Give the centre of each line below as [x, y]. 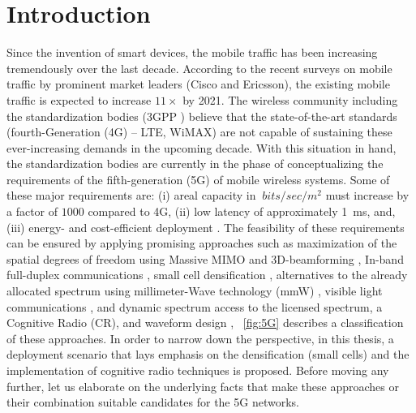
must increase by [367, 195]
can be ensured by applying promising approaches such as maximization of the [202, 243]
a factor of [32, 211]
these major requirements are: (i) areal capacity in [131, 195]
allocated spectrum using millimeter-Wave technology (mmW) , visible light [195, 291]
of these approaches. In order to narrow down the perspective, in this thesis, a [200, 338]
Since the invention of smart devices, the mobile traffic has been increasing [192, 52]
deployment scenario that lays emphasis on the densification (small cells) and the [208, 354]
